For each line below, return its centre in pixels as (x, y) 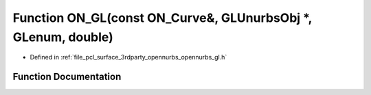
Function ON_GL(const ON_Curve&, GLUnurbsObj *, (162, 18)
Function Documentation (67, 77)
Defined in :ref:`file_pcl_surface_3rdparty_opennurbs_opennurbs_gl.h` (128, 57)
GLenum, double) (63, 37)
